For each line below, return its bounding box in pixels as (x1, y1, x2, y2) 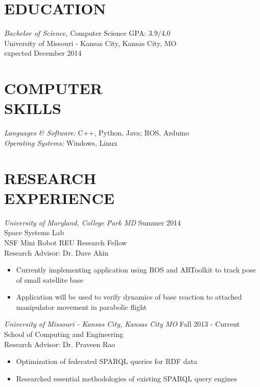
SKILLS (4, 98, 61, 119)
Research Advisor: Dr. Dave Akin (4, 247, 109, 258)
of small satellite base (16, 274, 84, 285)
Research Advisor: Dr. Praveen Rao (4, 338, 115, 349)
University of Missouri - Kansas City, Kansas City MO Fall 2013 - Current (4, 318, 240, 329)
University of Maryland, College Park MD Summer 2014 (4, 217, 181, 227)
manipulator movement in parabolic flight (16, 301, 147, 312)
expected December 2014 (4, 48, 82, 58)
